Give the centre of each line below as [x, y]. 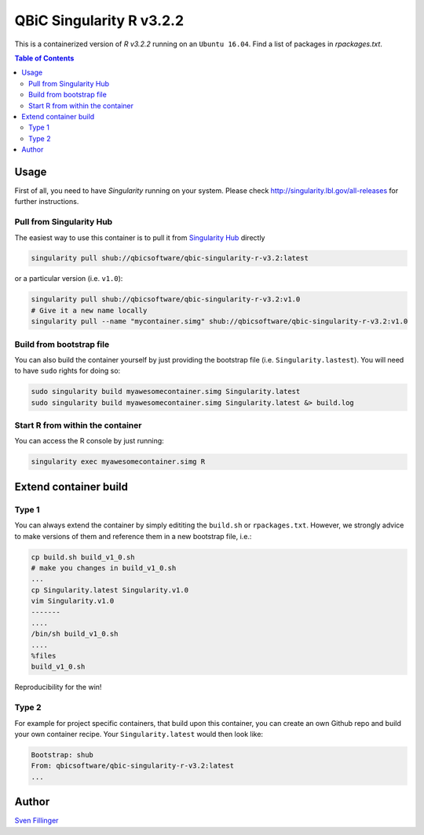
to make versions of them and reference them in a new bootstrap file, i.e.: [133, 536]
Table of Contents [44, 58]
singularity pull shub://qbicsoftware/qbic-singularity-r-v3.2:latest [170, 258]
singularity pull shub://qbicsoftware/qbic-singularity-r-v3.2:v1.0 [166, 299]
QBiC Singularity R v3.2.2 [99, 20]
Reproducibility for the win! [58, 687]
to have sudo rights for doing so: [68, 371]
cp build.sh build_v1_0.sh [83, 557]
